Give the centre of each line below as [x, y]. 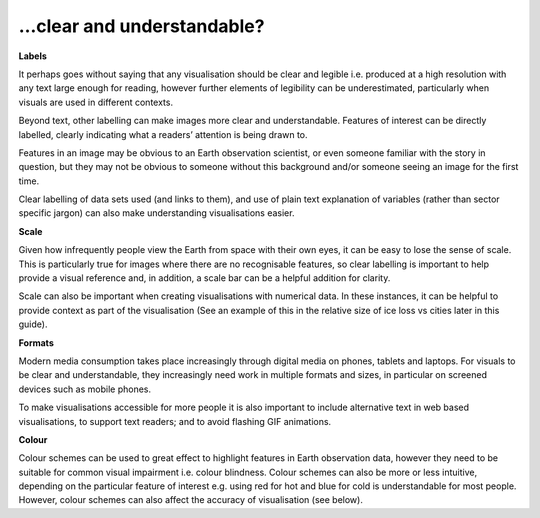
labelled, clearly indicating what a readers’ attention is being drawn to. [163, 134]
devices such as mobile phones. [85, 389]
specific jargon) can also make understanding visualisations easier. [156, 213]
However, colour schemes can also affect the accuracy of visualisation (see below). [191, 500]
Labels [32, 56]
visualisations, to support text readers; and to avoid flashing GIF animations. [175, 421]
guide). [33, 324]
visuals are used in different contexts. [96, 102]
